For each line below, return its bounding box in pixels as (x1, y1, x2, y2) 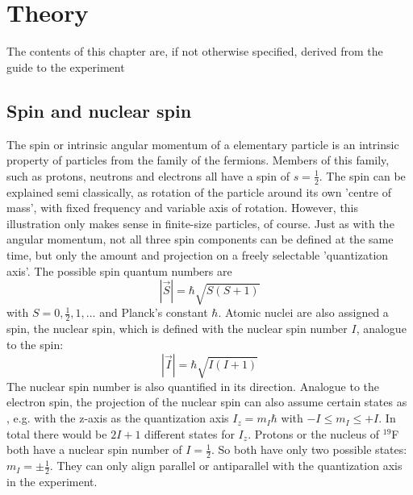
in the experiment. (6, 472, 98, 489)
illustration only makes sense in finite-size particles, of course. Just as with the (6, 214, 394, 231)
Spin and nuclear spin (6, 98, 192, 123)
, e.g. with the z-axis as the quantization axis (6, 410, 229, 426)
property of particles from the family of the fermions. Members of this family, (6, 152, 390, 168)
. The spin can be (319, 167, 406, 184)
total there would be (6, 425, 107, 442)
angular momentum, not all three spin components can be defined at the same (6, 231, 394, 247)
